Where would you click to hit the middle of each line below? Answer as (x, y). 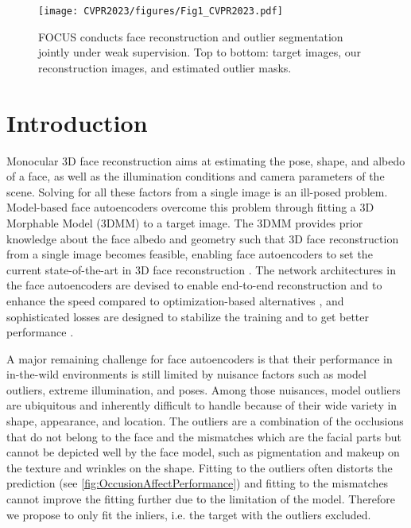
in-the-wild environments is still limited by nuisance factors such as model (186, 374)
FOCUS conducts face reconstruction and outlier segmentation (191, 36)
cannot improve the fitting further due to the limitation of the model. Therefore (201, 499)
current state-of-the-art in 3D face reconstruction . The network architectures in (201, 269)
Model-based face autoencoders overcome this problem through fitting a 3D (190, 207)
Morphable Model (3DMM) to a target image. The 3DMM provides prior (185, 222)
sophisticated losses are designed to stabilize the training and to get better (188, 316)
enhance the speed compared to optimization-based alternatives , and (175, 300)
